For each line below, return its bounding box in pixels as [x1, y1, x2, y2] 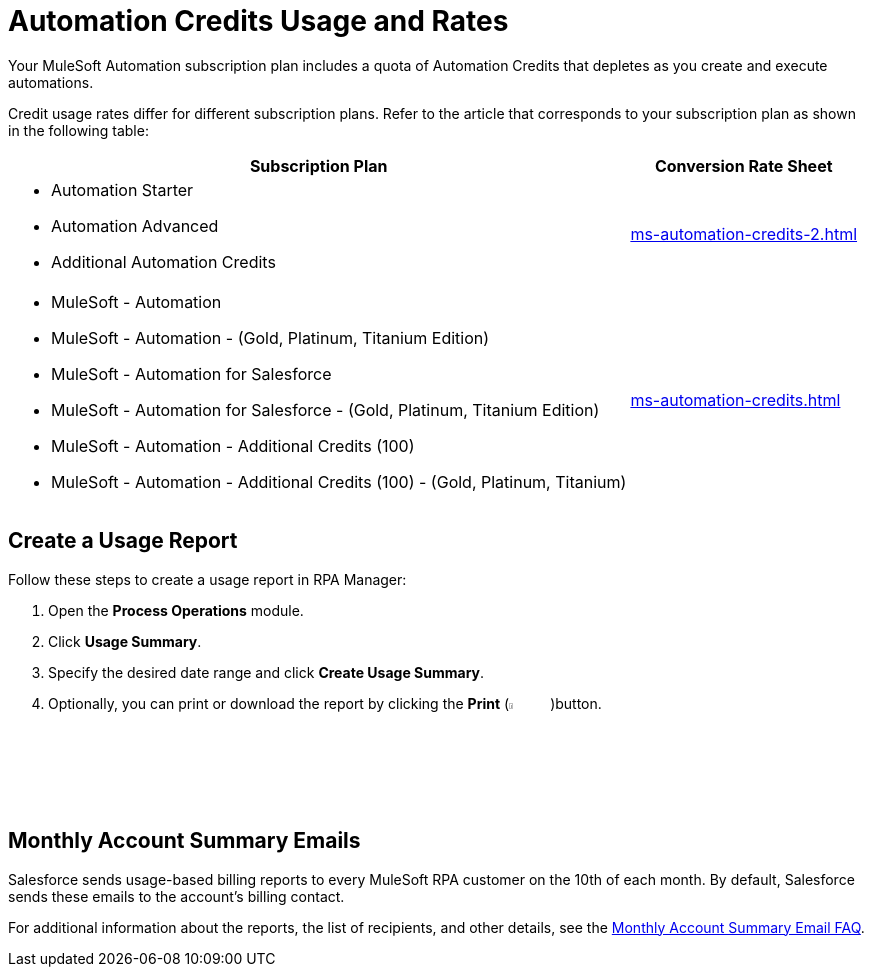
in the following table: [8, 121, 149, 139]
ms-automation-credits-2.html [630, 223, 858, 244]
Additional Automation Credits [51, 251, 276, 272]
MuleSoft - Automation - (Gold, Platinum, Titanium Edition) [51, 327, 490, 348]
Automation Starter [51, 179, 194, 200]
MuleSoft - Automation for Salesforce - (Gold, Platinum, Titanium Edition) [51, 399, 600, 420]
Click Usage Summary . [48, 632, 202, 650]
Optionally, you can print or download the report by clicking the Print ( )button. [48, 694, 602, 712]
